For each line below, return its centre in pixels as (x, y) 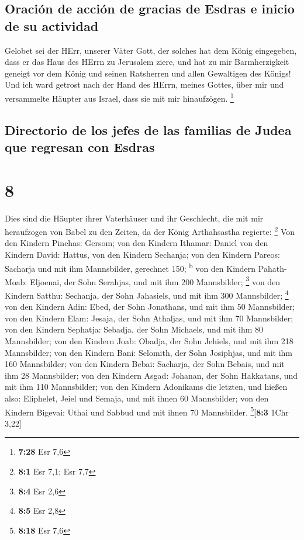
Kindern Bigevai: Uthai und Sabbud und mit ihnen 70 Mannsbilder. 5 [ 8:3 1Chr (147, 411)
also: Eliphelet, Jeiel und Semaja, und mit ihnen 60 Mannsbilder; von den (137, 398)
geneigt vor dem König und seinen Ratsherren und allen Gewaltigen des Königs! (148, 73)
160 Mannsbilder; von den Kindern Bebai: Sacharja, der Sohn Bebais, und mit (145, 364)
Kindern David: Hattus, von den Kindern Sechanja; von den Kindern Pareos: (142, 254)
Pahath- (272, 268)
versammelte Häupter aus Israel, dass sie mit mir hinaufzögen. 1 (119, 97)
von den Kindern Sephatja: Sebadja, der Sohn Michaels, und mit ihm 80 (134, 329)
